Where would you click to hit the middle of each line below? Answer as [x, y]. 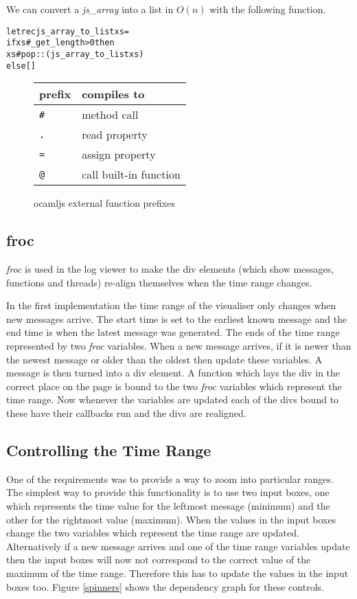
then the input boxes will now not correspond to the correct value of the [159, 560]
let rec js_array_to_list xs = [68, 31]
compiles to [113, 94]
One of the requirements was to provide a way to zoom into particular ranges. [170, 478]
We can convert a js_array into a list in [90, 9]
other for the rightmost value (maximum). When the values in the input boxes [171, 519]
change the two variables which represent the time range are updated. [153, 533]
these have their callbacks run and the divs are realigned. [126, 412]
